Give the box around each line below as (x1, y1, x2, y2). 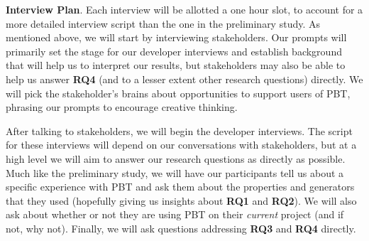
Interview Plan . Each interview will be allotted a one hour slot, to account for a (6, 2, 363, 16)
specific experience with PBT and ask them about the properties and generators (6, 179, 355, 194)
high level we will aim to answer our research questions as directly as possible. (6, 151, 346, 166)
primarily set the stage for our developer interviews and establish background (6, 43, 342, 58)
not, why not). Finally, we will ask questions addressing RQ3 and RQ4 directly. (6, 220, 356, 235)
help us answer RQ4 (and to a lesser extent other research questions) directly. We (6, 71, 363, 86)
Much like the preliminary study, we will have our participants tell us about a (6, 165, 344, 180)
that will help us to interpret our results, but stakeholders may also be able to (6, 58, 346, 73)
